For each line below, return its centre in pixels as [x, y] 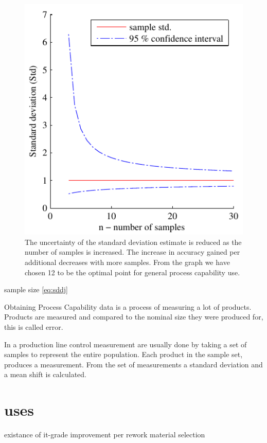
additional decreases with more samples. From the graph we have [127, 262]
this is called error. [34, 327]
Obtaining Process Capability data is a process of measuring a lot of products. [128, 306]
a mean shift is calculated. [45, 374]
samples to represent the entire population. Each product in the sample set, [123, 354]
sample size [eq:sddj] [36, 289]
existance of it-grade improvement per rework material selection [105, 435]
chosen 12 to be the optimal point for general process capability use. [132, 272]
